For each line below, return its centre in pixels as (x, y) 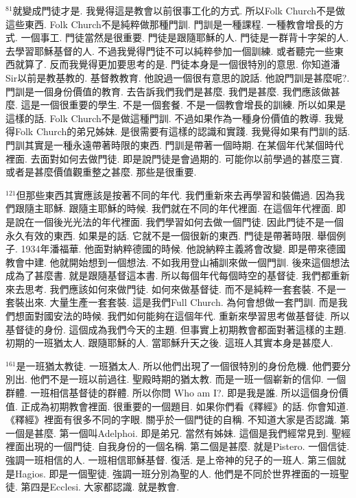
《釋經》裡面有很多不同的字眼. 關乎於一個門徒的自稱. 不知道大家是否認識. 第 (178, 419)
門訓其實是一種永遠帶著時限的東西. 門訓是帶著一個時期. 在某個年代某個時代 (175, 144)
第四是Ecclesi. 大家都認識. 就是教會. (100, 487)
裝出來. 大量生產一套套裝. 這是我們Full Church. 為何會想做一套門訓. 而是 (176, 302)
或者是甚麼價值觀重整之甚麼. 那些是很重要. (101, 172)
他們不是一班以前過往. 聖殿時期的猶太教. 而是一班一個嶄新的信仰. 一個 (188, 379)
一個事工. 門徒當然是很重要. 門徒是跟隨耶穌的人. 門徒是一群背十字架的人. (185, 37)
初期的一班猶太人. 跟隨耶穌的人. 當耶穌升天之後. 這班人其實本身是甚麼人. (169, 343)
